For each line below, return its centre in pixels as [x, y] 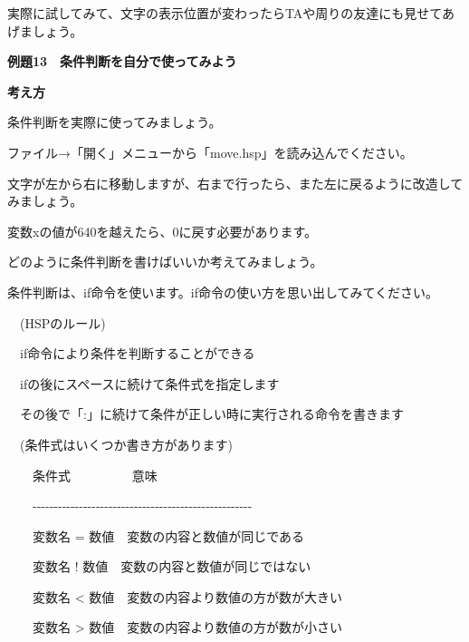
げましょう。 [45, 30]
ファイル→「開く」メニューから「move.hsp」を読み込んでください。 [210, 152]
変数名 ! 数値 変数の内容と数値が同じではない [172, 566]
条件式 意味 [95, 475]
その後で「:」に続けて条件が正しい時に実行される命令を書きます [211, 414]
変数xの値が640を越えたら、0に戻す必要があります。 [162, 231]
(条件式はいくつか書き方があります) [126, 444]
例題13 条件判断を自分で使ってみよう [122, 61]
